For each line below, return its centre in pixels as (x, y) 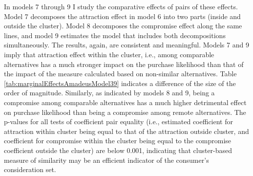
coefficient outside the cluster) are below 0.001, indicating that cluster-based (118, 150)
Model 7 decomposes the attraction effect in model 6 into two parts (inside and (122, 16)
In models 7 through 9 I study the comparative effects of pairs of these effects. (121, 6)
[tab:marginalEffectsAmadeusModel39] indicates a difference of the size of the (120, 83)
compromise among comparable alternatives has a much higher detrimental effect (125, 102)
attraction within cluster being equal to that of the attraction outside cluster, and (126, 131)
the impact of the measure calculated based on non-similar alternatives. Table (120, 74)
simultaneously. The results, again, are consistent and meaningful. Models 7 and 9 (126, 45)
